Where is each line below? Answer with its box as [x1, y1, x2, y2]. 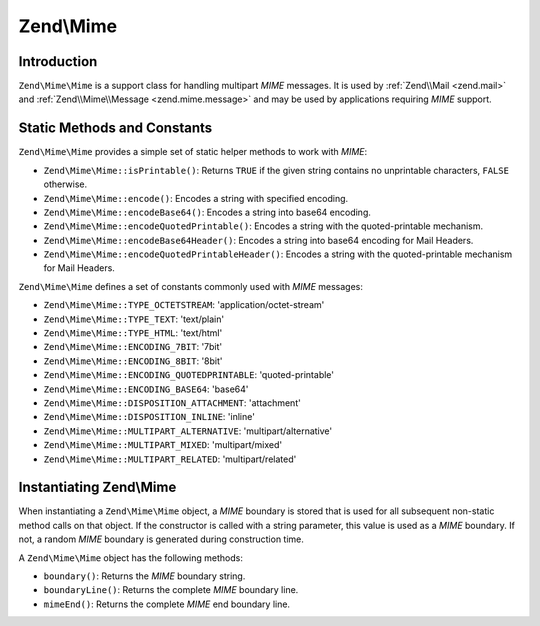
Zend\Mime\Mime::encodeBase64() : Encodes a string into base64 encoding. [43, 206, 372, 218]
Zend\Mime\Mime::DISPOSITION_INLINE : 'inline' [43, 411, 255, 423]
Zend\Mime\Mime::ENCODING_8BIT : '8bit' [43, 355, 224, 367]
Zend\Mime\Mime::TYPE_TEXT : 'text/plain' [43, 313, 225, 325]
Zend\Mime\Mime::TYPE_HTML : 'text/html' [43, 327, 223, 339]
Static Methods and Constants [18, 120, 213, 137]
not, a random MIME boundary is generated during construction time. [18, 533, 305, 545]
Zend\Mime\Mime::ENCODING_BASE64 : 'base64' [43, 383, 249, 395]
